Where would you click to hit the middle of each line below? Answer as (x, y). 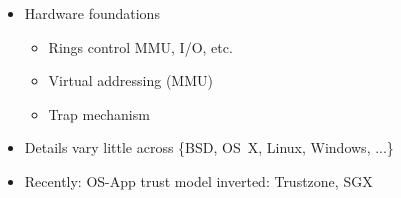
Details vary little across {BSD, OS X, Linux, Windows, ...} (209, 147)
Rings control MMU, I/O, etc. (140, 46)
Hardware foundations (92, 13)
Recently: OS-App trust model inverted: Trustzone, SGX (198, 180)
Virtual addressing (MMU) (130, 80)
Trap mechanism (99, 113)
